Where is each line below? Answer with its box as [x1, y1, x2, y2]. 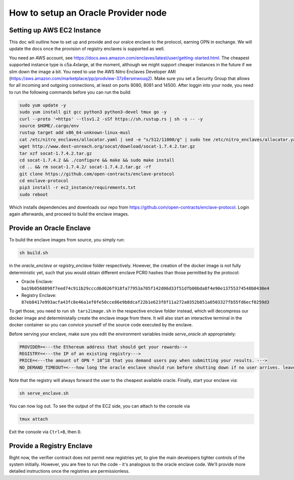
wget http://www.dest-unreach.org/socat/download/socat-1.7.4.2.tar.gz [19, 144, 196, 149]
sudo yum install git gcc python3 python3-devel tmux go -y [19, 109, 167, 115]
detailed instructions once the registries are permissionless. [9, 468, 130, 474]
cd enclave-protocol [19, 178, 69, 184]
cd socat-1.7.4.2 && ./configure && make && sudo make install [19, 157, 175, 163]
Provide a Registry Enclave [9, 442, 93, 450]
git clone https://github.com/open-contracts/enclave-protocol [19, 171, 175, 177]
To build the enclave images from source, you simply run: [9, 237, 125, 243]
